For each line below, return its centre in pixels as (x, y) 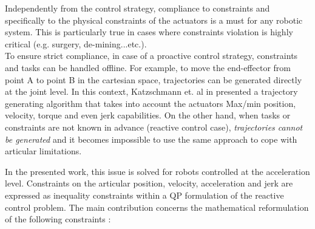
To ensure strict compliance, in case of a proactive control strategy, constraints (151, 56)
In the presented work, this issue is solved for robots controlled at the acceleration (157, 171)
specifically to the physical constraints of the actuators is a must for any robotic (154, 20)
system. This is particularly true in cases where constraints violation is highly (149, 32)
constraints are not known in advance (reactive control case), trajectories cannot (154, 127)
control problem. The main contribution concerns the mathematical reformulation (157, 207)
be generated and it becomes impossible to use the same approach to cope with (151, 139)
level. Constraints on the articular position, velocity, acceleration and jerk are (149, 183)
